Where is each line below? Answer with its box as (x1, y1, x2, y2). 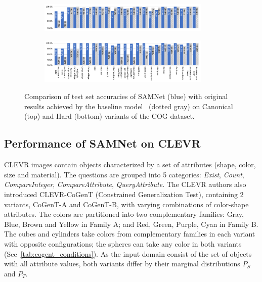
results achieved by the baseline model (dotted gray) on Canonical (24, 101, 233, 111)
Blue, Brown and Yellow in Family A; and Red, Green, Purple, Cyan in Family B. (4, 218, 258, 229)
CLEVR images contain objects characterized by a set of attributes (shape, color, (4, 159, 256, 170)
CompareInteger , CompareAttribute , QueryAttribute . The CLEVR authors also (4, 179, 246, 190)
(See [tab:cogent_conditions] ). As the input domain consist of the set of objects (4, 248, 252, 259)
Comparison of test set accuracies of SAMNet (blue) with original (24, 91, 228, 102)
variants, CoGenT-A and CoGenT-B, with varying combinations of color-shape (4, 199, 249, 209)
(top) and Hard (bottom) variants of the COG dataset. (24, 111, 195, 121)
